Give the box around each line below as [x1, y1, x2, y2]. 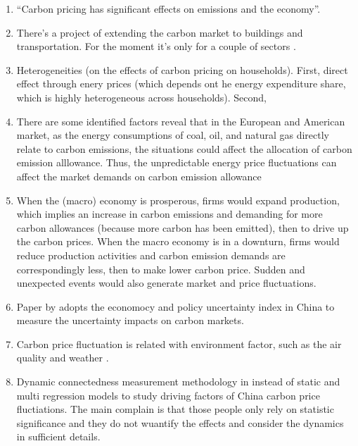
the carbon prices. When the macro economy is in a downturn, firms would [16, 234, 340, 249]
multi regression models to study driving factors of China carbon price [16, 388, 320, 402]
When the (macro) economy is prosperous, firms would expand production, [16, 192, 340, 207]
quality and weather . [16, 350, 109, 365]
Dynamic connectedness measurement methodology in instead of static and [16, 374, 340, 389]
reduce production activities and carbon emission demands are [16, 247, 286, 262]
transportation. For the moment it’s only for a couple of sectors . [16, 39, 296, 54]
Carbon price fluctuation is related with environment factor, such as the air [16, 336, 342, 351]
